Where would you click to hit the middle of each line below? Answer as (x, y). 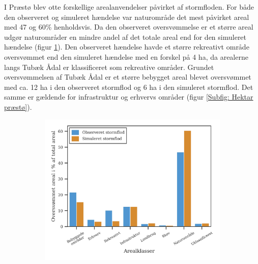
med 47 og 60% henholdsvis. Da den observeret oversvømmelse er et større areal (129, 27)
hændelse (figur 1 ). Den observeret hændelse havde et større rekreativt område (127, 47)
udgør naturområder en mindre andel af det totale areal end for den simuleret (125, 37)
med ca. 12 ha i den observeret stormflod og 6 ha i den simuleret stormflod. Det (129, 87)
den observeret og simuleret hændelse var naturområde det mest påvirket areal (127, 17)
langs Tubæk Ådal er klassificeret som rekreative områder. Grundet (109, 67)
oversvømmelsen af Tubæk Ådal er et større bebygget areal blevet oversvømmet (128, 77)
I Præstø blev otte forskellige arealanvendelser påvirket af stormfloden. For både (129, 7)
